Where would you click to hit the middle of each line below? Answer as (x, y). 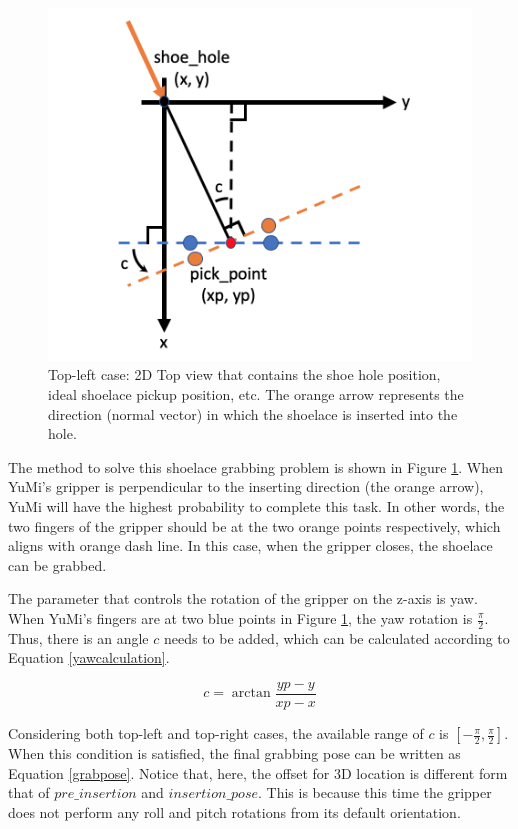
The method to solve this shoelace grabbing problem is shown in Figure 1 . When (255, 466)
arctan (251, 693)
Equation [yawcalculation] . (89, 657)
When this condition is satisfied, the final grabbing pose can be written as (234, 753)
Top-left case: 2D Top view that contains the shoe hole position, (244, 374)
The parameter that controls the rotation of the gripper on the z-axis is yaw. (243, 598)
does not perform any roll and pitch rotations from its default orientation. (234, 811)
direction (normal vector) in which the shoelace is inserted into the (253, 413)
